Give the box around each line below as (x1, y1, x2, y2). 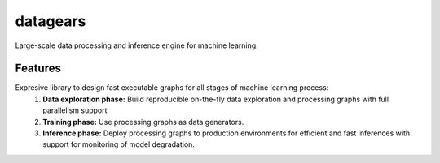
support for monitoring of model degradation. (42, 139, 196, 149)
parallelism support (42, 105, 108, 115)
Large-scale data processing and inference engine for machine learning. (15, 41, 258, 50)
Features (15, 62, 61, 75)
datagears (15, 12, 86, 30)
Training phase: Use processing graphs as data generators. (42, 117, 244, 127)
